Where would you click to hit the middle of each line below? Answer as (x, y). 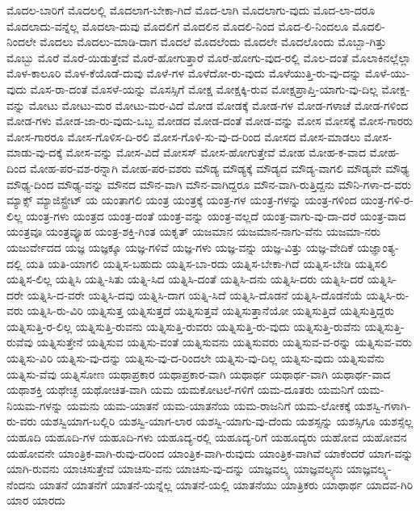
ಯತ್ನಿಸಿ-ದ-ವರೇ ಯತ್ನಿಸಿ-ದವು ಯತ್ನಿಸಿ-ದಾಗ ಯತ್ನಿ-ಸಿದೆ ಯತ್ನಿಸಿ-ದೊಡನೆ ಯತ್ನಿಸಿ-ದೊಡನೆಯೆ (195, 294)
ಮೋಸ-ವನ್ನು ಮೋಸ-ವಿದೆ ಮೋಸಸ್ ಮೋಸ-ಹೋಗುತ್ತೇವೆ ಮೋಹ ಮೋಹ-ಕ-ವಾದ (216, 152)
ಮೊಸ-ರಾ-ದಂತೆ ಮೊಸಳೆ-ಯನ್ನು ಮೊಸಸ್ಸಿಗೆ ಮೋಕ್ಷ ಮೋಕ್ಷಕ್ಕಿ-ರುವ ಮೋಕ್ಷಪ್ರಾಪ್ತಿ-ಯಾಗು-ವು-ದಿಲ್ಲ (204, 88)
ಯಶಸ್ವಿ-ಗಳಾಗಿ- (382, 405)
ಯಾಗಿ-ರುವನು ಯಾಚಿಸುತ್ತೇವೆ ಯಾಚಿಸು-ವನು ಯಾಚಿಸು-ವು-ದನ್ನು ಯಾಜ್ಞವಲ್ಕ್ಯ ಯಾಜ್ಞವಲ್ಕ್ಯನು (175, 469)
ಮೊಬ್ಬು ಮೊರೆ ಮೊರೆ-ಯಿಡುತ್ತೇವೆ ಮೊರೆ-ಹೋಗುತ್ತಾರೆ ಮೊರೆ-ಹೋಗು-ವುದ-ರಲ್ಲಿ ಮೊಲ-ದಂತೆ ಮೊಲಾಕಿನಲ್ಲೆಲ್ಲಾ (209, 57)
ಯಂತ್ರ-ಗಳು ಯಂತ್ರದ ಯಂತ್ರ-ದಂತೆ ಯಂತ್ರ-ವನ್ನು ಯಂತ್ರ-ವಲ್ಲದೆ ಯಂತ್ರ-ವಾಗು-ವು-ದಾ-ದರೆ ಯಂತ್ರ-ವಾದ (216, 215)
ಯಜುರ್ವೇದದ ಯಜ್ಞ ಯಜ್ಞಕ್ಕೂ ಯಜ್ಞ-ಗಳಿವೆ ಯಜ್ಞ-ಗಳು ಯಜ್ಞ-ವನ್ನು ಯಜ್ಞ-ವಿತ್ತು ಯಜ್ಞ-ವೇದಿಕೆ (180, 247)
